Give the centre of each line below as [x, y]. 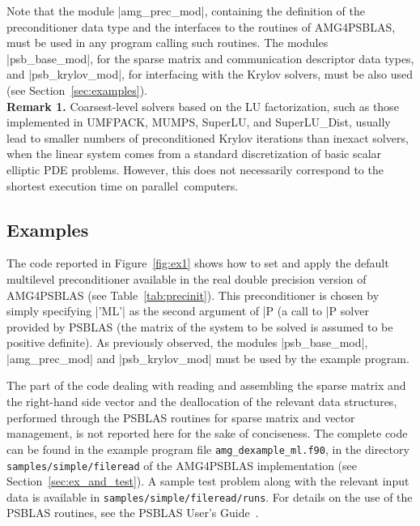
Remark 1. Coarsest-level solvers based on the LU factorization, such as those [203, 106]
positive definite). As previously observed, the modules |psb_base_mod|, [187, 342]
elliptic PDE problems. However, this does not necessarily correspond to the [195, 169]
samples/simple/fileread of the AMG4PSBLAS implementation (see [182, 465]
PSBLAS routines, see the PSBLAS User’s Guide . [133, 513]
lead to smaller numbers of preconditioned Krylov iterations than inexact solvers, [208, 137]
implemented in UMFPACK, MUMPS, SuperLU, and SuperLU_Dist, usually [199, 122]
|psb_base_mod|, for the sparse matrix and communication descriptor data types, [210, 58]
